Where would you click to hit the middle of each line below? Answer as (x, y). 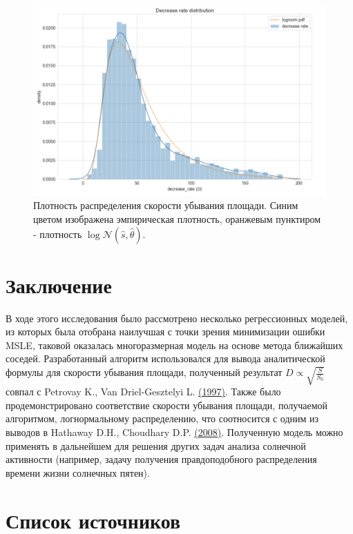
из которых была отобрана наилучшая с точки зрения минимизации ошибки (165, 332)
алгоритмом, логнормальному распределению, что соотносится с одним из (162, 418)
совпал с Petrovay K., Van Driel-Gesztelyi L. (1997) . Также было (143, 392)
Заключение (59, 285)
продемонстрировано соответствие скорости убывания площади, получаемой (167, 405)
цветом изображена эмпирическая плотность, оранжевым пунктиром (177, 218)
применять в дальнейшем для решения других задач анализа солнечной (156, 445)
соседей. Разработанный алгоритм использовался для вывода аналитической (165, 358)
